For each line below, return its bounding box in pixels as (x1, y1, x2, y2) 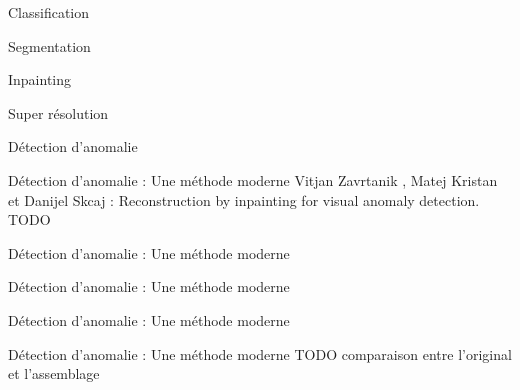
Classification (8, 2, 90, 22)
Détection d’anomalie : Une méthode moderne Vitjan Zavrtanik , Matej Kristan (8, 169, 498, 190)
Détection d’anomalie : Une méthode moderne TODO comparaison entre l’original (8, 343, 512, 364)
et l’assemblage (8, 363, 100, 384)
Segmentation (8, 35, 91, 56)
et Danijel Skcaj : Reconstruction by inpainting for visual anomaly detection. (8, 189, 480, 210)
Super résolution (8, 102, 109, 123)
